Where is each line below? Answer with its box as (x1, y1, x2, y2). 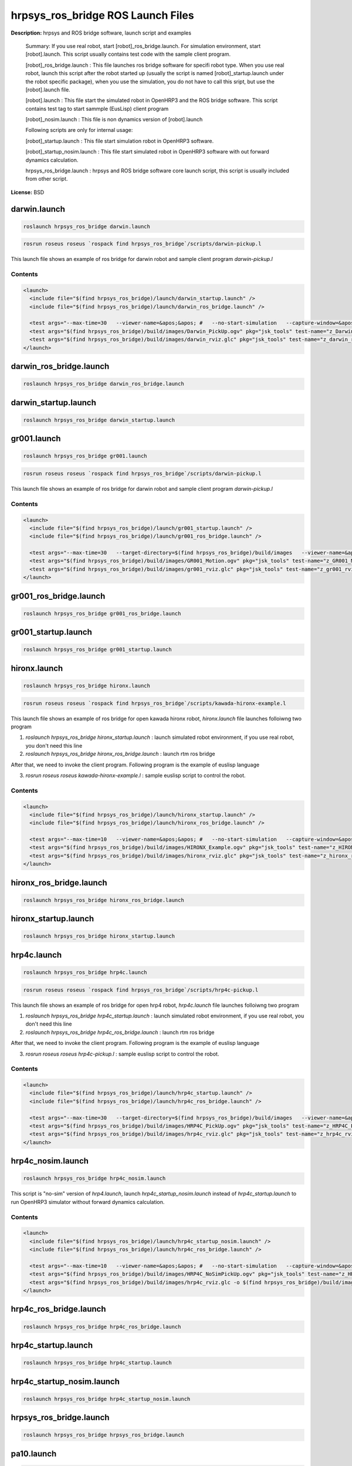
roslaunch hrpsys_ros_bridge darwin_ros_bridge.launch (23, 381, 184, 387)
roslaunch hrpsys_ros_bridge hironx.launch (23, 683, 151, 689)
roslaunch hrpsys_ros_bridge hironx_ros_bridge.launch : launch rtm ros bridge (25, 751, 215, 758)
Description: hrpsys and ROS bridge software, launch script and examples (11, 29, 192, 36)
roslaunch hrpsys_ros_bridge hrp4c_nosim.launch (23, 1175, 166, 1182)
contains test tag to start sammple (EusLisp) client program (25, 105, 169, 112)
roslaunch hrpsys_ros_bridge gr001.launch (23, 453, 147, 460)
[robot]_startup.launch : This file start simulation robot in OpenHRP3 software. (25, 137, 214, 144)
